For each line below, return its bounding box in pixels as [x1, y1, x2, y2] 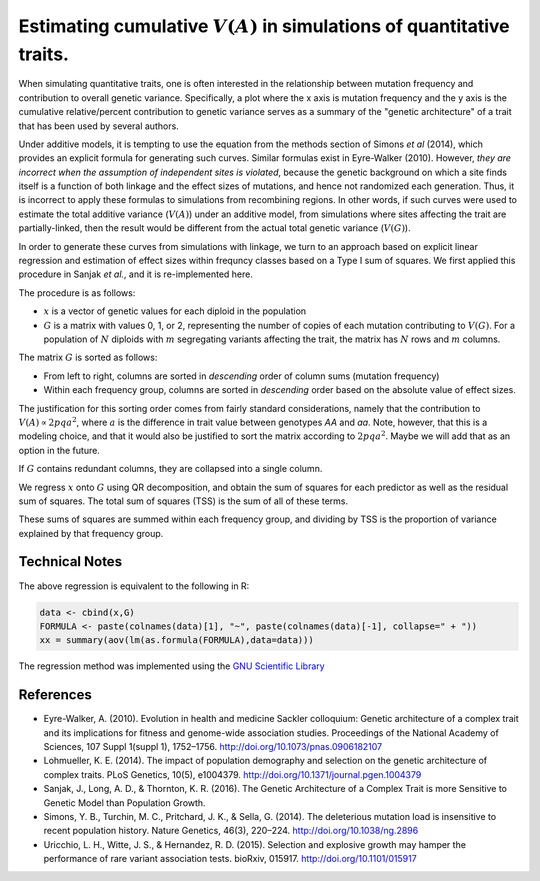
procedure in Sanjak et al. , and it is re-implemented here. [18, 268, 254, 280]
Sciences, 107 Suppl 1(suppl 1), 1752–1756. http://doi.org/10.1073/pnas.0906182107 [43, 741, 383, 753]
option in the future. [18, 444, 100, 456]
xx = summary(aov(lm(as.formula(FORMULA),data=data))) [39, 635, 314, 646]
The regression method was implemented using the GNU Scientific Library [18, 660, 325, 672]
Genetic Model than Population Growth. [43, 796, 206, 809]
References [18, 686, 92, 704]
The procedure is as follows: [18, 286, 136, 299]
